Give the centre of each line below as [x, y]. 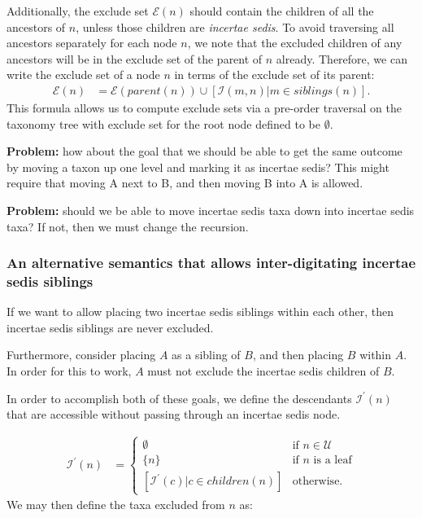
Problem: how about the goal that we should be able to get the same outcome [204, 151]
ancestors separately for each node [92, 43]
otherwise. [318, 482]
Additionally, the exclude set [78, 11]
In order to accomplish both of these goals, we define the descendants [179, 398]
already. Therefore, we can [342, 58]
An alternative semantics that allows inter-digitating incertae [211, 263]
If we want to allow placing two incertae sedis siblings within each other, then [200, 312]
